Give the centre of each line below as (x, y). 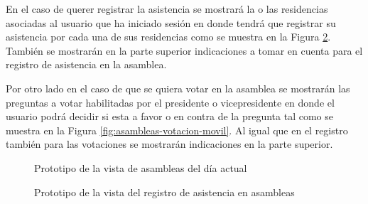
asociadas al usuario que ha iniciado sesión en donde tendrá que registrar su (171, 22)
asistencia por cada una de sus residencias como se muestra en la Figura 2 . (168, 37)
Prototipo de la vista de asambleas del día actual (141, 167)
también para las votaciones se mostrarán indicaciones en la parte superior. (169, 144)
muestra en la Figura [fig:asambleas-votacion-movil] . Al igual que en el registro (177, 130)
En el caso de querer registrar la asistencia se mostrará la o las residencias (167, 9)
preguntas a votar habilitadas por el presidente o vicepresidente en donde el (170, 102)
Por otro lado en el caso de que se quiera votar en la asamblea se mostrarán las (178, 88)
